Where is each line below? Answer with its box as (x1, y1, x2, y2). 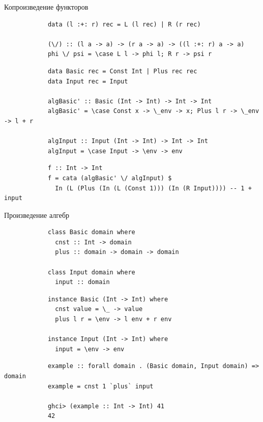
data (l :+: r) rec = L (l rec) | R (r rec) (47, 20, 201, 28)
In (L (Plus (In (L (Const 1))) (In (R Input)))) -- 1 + (55, 184, 252, 192)
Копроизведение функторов (4, 2, 89, 12)
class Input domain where (47, 268, 135, 276)
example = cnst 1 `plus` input (47, 382, 154, 390)
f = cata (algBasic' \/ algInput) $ (47, 174, 172, 182)
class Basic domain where (47, 229, 135, 236)
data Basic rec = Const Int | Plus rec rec (47, 67, 197, 75)
